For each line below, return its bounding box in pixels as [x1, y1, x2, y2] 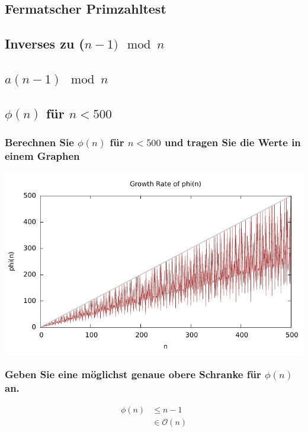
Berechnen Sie [5, 135, 74, 150]
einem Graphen [5, 148, 80, 163]
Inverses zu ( [5, 34, 85, 53]
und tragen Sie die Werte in [164, 135, 301, 150]
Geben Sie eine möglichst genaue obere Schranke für [5, 367, 261, 382]
